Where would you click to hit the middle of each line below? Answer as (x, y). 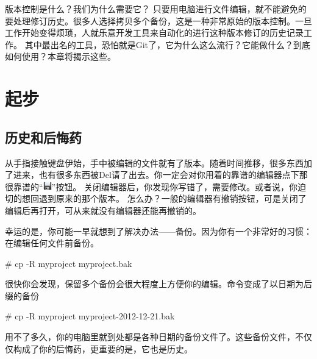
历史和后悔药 (43, 137)
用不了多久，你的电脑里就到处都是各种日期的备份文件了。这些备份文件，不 (154, 337)
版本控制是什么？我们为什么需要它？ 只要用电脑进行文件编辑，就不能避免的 (156, 9)
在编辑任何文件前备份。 (52, 243)
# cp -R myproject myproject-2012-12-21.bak (90, 316)
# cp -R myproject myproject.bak (69, 263)
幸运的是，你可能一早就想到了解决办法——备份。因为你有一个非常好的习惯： (158, 231)
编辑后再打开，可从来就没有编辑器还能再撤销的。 (103, 210)
